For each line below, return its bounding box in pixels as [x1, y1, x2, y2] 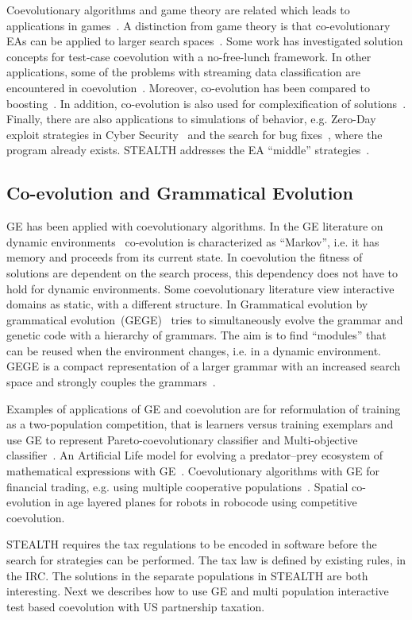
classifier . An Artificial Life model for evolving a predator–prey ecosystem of [6, 447, 383, 463]
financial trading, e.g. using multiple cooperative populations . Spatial [6, 478, 348, 494]
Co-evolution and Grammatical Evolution [6, 180, 353, 205]
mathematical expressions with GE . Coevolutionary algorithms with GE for [6, 463, 380, 479]
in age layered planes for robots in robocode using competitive [54, 494, 357, 510]
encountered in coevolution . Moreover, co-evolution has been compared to [6, 79, 370, 95]
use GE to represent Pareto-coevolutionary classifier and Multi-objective [6, 431, 358, 448]
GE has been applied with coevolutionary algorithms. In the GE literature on [6, 218, 383, 234]
